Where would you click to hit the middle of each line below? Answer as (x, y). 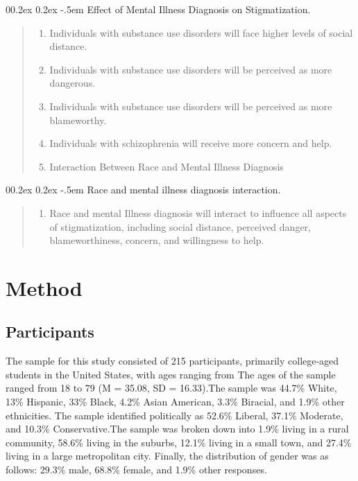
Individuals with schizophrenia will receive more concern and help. (191, 143)
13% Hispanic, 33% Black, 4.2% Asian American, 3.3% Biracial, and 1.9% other (175, 402)
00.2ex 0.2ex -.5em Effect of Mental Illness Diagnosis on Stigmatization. (158, 9)
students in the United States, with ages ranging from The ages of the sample (171, 374)
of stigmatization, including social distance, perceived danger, (180, 226)
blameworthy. (78, 120)
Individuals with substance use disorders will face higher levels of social (201, 32)
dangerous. (73, 83)
